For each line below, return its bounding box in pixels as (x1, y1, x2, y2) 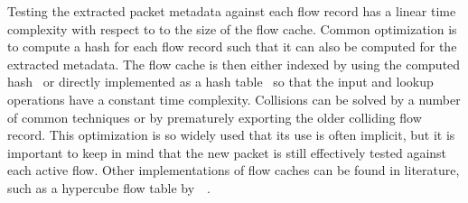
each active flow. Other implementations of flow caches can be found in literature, (7, 161, 460, 180)
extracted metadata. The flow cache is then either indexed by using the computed (7, 54, 461, 73)
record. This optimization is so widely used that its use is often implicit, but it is (7, 125, 455, 144)
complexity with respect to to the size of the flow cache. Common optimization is (7, 19, 457, 38)
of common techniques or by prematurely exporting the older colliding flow (7, 107, 422, 126)
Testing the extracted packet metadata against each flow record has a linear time (7, 2, 456, 20)
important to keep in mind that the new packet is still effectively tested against (7, 143, 447, 161)
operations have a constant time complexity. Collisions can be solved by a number (7, 89, 461, 108)
